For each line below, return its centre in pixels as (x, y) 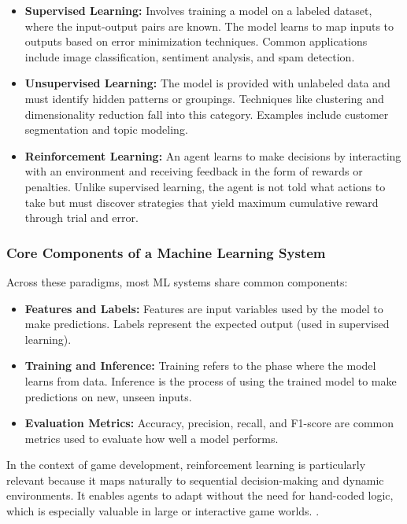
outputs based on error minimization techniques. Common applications (196, 41)
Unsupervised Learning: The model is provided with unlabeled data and (207, 83)
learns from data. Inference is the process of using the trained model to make (211, 380)
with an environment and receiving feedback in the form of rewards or (194, 171)
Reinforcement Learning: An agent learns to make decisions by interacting (213, 155)
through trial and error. (81, 218)
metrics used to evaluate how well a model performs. (152, 438)
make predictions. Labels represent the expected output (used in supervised (207, 324)
